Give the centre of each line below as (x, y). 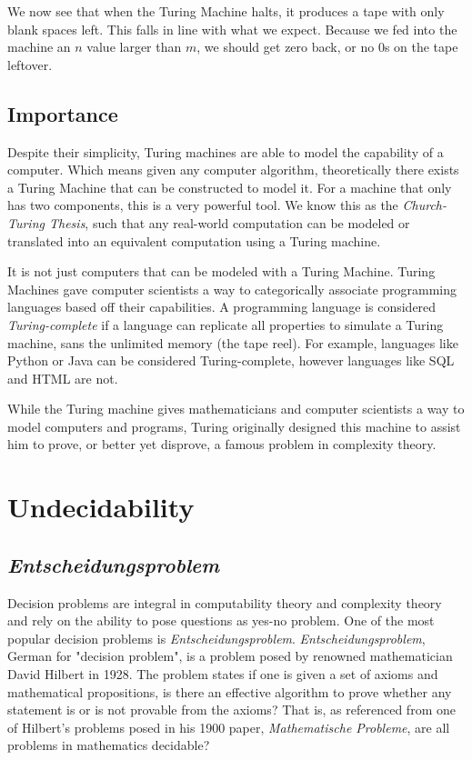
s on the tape (421, 47)
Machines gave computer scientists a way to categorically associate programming (232, 289)
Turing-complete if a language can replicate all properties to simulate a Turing (226, 324)
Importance (63, 113)
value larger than (134, 47)
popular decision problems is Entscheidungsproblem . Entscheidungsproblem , (216, 638)
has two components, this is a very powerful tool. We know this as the (203, 205)
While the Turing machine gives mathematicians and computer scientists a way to (236, 409)
